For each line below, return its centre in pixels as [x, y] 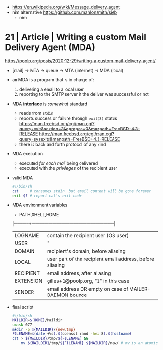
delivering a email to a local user [52, 89]
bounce [78, 295]
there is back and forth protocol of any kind [63, 144]
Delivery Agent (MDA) [50, 47]
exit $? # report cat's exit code [47, 196]
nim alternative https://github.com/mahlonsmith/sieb [65, 12]
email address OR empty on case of [88, 289]
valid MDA [22, 178]
